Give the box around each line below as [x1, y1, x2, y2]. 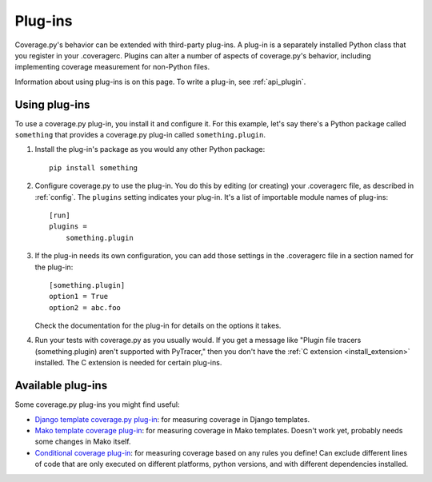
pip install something [49, 163, 138, 172]
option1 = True [49, 292, 109, 301]
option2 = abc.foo [49, 303, 122, 312]
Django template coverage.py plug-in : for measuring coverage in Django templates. [34, 414, 310, 424]
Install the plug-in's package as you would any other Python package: [34, 145, 266, 154]
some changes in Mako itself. [34, 436, 131, 447]
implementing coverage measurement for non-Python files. [14, 62, 210, 72]
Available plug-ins [14, 379, 108, 392]
